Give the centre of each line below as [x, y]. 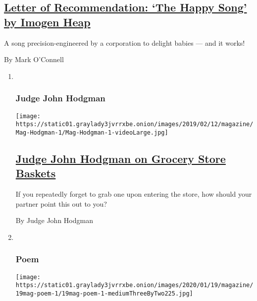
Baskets [36, 173]
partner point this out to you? [61, 203]
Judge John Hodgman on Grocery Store [121, 158]
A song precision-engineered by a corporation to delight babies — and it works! [125, 42]
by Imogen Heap [47, 22]
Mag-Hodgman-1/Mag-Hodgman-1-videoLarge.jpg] [92, 132]
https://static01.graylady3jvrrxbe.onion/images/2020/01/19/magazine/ [134, 285]
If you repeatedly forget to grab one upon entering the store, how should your [134, 194]
